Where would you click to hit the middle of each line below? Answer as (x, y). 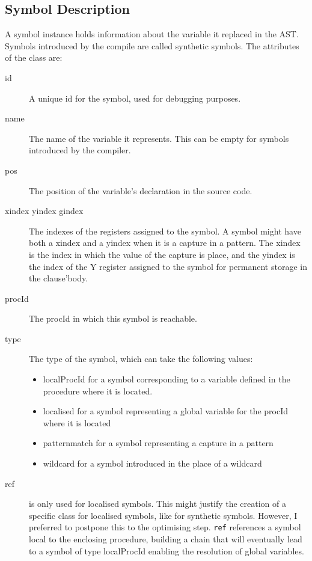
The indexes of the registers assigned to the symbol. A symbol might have (165, 231)
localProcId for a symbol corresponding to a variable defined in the (167, 379)
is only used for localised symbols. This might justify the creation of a (158, 504)
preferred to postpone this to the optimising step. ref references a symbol (165, 527)
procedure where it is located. (98, 391)
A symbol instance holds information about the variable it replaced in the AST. (152, 34)
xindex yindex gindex (44, 211)
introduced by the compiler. (80, 150)
